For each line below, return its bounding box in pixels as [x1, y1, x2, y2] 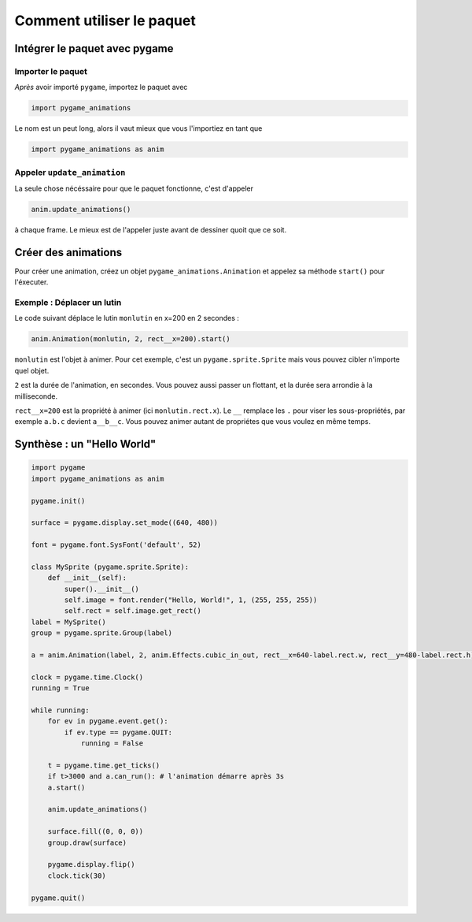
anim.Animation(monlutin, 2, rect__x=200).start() [31, 335, 231, 344]
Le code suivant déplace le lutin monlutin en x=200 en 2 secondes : [14, 314, 240, 323]
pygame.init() [31, 496, 86, 505]
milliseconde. [14, 391, 58, 401]
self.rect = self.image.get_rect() [64, 607, 202, 615]
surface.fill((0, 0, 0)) [47, 827, 144, 836]
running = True [31, 684, 90, 693]
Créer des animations [14, 245, 123, 259]
